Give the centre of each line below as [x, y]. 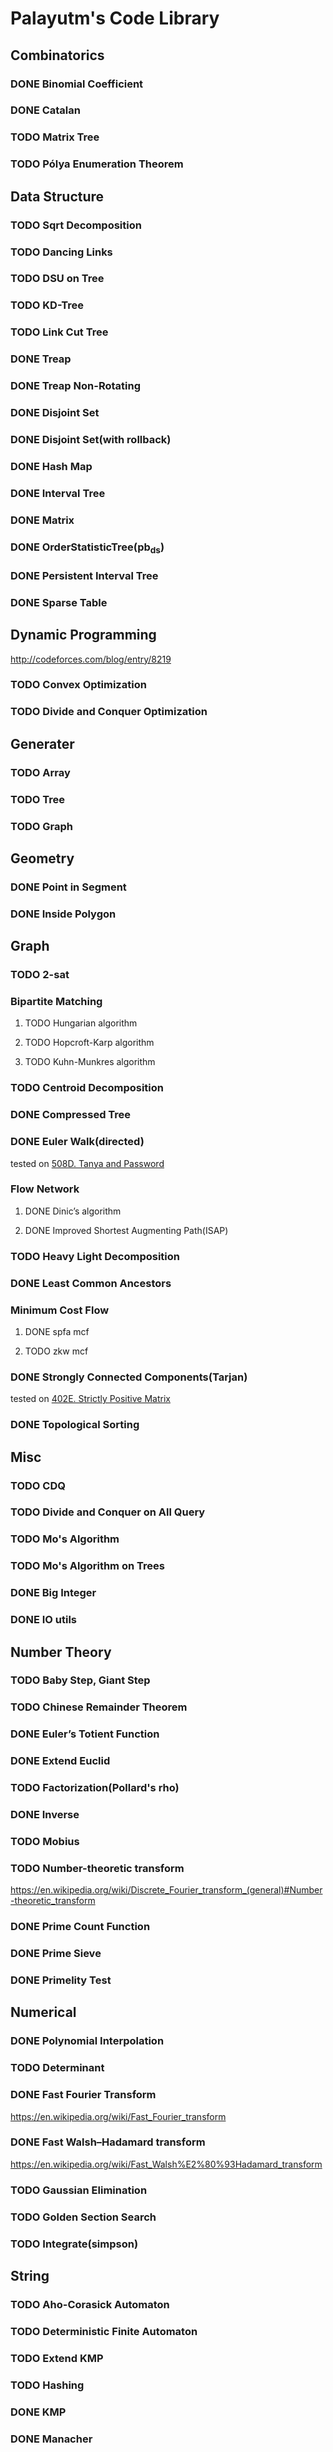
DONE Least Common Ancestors [91, 1283]
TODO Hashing [47, 2385]
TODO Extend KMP [57, 2358]
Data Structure [57, 196]
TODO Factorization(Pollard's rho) [95, 1788]
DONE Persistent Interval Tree [84, 575]
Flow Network [45, 1189]
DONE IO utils [43, 1620]
